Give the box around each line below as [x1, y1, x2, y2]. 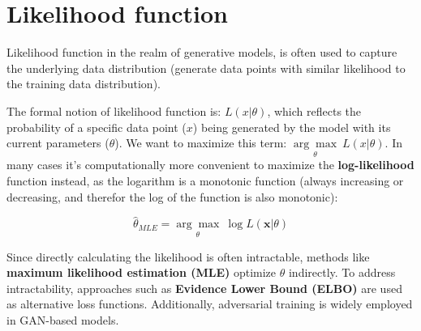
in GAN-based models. [6, 311, 119, 328]
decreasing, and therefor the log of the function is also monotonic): [6, 188, 338, 205]
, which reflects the [267, 102, 362, 119]
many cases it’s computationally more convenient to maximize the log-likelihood [6, 156, 415, 173]
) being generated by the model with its [192, 118, 391, 135]
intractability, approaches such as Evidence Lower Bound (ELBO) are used [6, 279, 402, 296]
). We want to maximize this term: [114, 134, 287, 151]
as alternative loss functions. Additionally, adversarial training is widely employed [6, 295, 413, 312]
